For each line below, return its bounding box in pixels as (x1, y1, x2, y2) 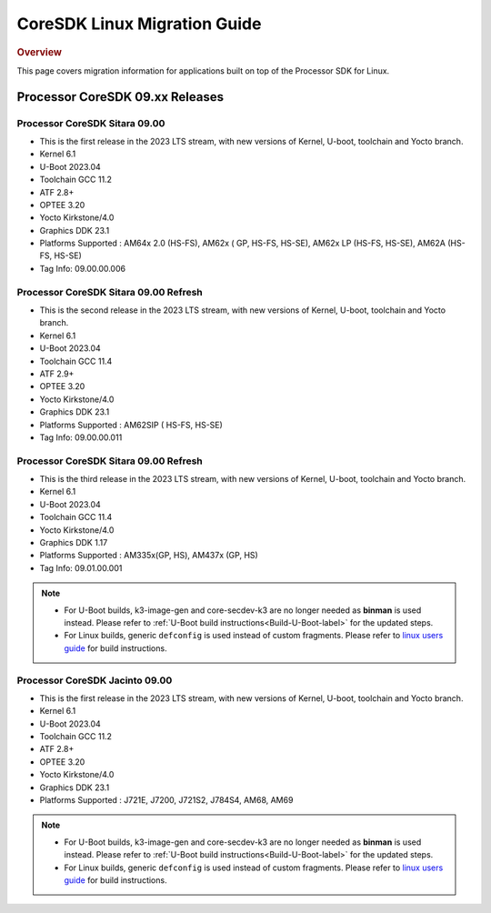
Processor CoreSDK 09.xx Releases (16, 89, 225, 105)
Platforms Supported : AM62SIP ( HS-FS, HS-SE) (39, 419, 223, 430)
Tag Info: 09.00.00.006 (39, 263, 126, 274)
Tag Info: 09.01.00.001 (39, 562, 123, 573)
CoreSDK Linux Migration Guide (16, 14, 262, 34)
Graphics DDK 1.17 (39, 537, 108, 548)
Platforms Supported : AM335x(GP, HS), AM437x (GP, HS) (39, 550, 258, 561)
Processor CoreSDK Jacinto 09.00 (16, 674, 173, 687)
